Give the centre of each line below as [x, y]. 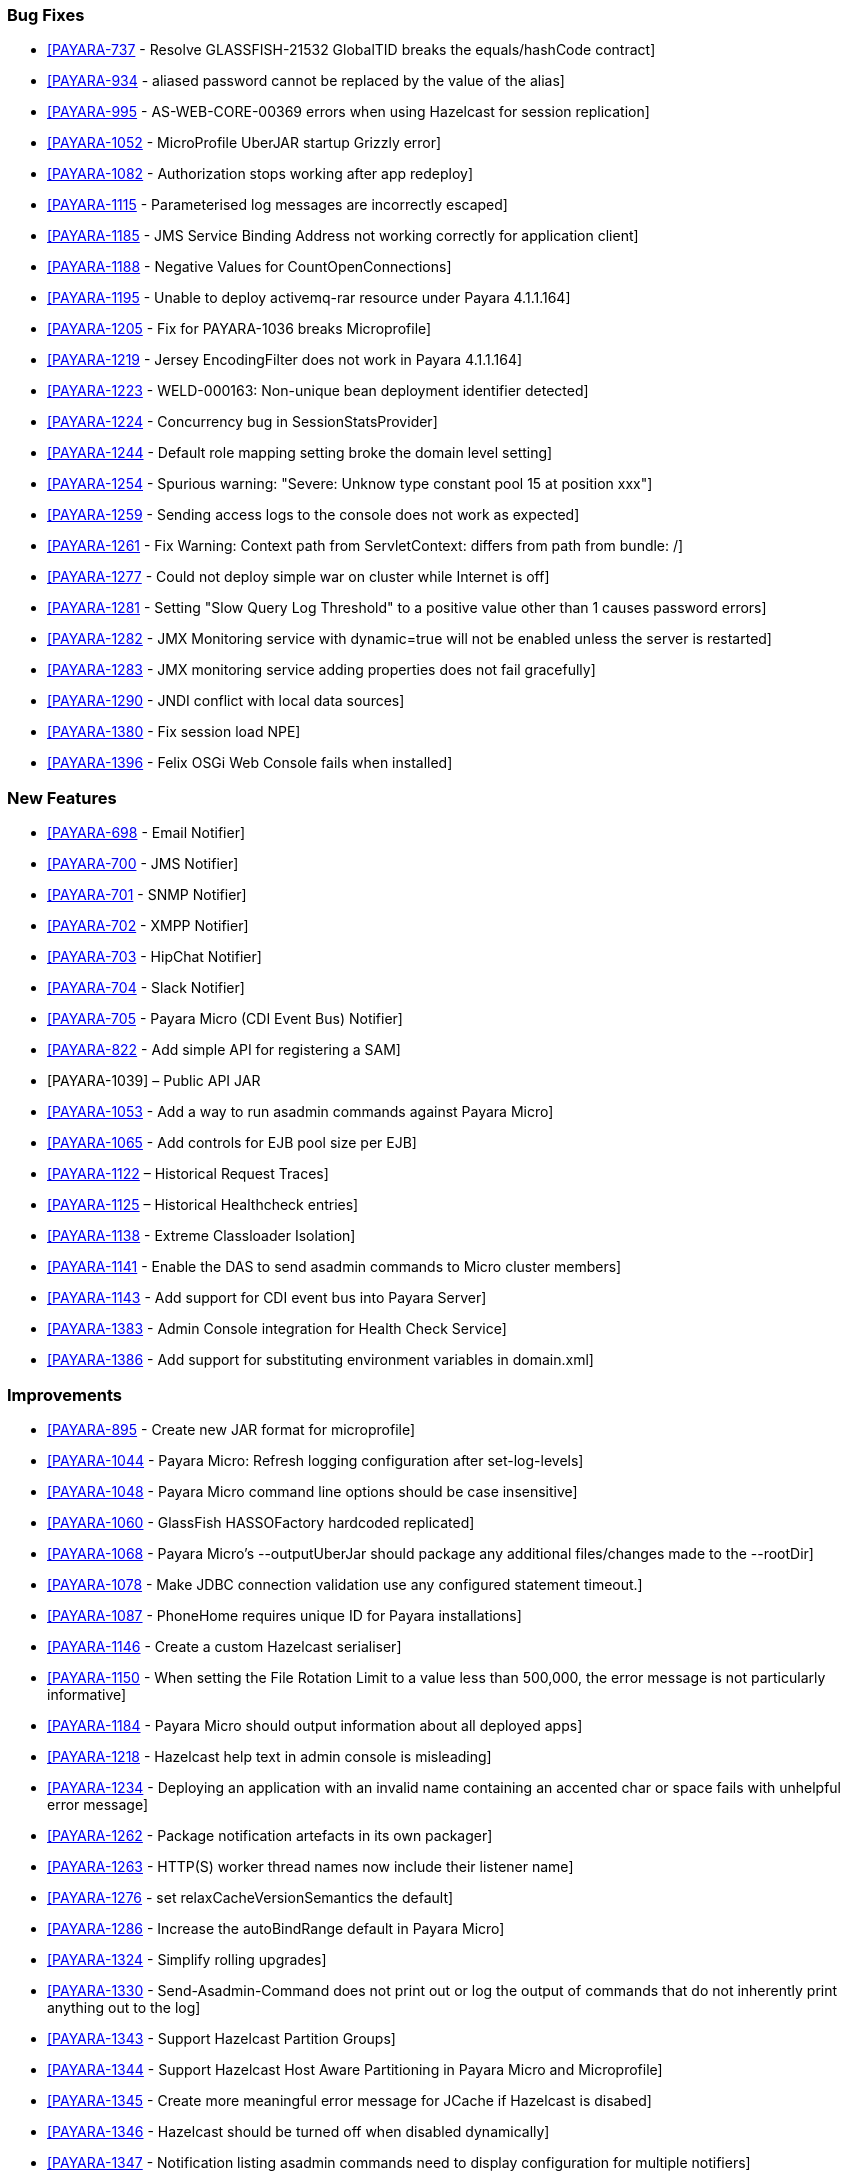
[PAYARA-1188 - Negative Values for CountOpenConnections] [249, 267]
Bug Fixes [46, 15]
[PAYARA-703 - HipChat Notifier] [154, 957]
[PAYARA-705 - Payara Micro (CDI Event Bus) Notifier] [225, 1019]
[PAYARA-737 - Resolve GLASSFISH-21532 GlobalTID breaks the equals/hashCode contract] [351, 50]
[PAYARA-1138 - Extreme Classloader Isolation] [201, 1236]
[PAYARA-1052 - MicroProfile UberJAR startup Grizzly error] [244, 143]
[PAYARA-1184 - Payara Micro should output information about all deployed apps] [315, 1725]
